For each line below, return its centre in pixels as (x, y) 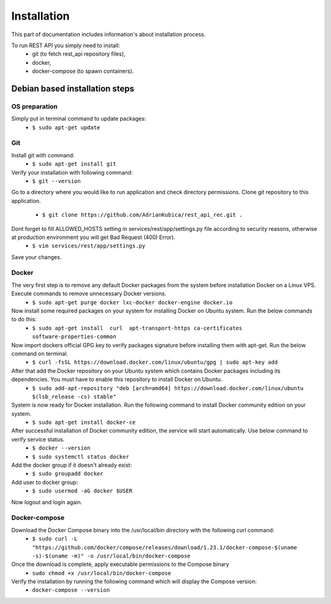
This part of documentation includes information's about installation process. (108, 34)
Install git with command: (43, 155)
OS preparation (35, 106)
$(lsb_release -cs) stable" (74, 396)
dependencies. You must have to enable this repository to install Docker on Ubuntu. (117, 379)
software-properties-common (74, 337)
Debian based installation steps (73, 89)
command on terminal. (40, 353)
